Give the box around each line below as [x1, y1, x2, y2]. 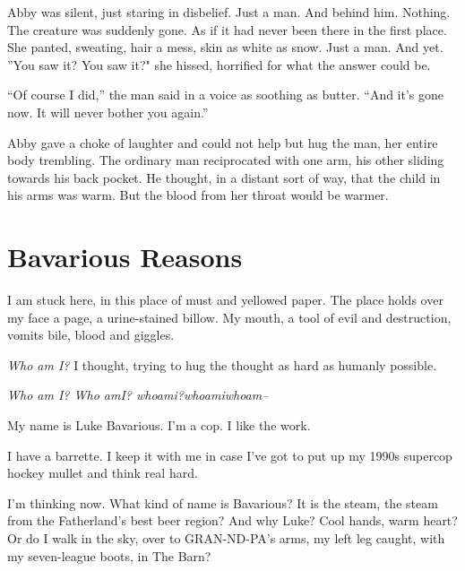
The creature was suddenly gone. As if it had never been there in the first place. [7, 20, 447, 39]
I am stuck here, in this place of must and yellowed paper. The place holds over [7, 290, 443, 309]
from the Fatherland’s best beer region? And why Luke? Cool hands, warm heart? [7, 511, 458, 530]
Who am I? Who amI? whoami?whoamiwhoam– [7, 385, 269, 404]
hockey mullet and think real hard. [7, 463, 198, 482]
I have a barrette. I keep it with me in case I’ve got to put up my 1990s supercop [7, 446, 452, 464]
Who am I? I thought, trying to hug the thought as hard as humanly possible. [7, 355, 437, 374]
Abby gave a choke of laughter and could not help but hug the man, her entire [7, 133, 438, 151]
